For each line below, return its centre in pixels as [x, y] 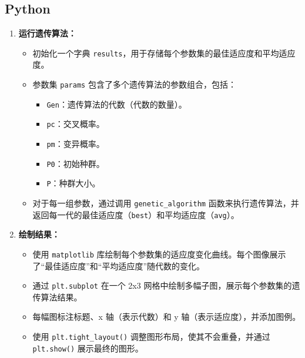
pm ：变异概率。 [76, 144]
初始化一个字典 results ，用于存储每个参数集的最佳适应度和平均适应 [164, 53]
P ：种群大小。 [73, 183]
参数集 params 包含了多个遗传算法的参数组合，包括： [134, 84]
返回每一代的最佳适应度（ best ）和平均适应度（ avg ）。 [136, 214]
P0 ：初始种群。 [76, 163]
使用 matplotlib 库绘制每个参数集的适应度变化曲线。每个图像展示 [159, 254]
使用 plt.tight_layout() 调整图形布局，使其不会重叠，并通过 [151, 336]
